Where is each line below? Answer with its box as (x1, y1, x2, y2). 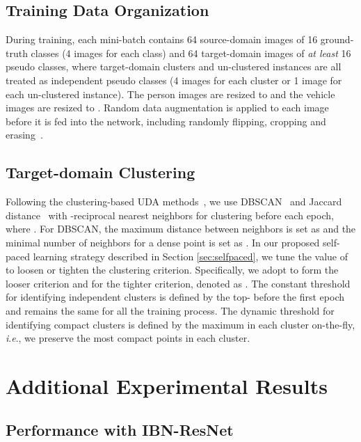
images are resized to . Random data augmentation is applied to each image (6, 100, 329, 115)
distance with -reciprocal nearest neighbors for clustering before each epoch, (6, 207, 334, 222)
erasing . (6, 127, 43, 142)
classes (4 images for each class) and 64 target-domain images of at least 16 (31, 45, 351, 60)
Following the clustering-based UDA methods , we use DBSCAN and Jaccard (6, 194, 342, 209)
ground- (320, 32, 354, 47)
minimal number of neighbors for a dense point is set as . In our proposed (6, 235, 320, 249)
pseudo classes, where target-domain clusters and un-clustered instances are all (6, 59, 342, 74)
